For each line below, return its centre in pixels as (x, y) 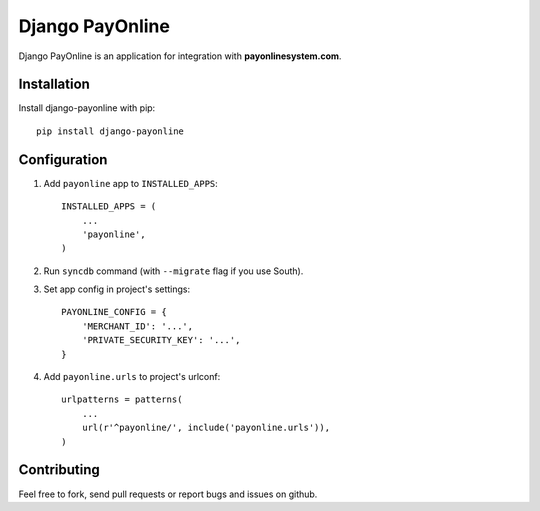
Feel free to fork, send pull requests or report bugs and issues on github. (168, 494)
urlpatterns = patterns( (122, 399)
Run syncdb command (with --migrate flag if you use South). (173, 271)
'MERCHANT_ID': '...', (137, 326)
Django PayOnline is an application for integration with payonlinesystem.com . (180, 56)
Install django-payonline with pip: (87, 108)
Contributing (59, 470)
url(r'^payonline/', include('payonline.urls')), (205, 428)
